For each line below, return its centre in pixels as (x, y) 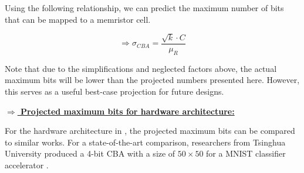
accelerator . (27, 165)
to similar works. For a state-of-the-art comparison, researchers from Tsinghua (145, 142)
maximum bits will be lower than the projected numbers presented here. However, (152, 80)
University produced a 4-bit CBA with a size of (90, 153)
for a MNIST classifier (246, 153)
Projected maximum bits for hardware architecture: (128, 111)
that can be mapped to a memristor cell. (78, 19)
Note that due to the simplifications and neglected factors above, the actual (141, 68)
